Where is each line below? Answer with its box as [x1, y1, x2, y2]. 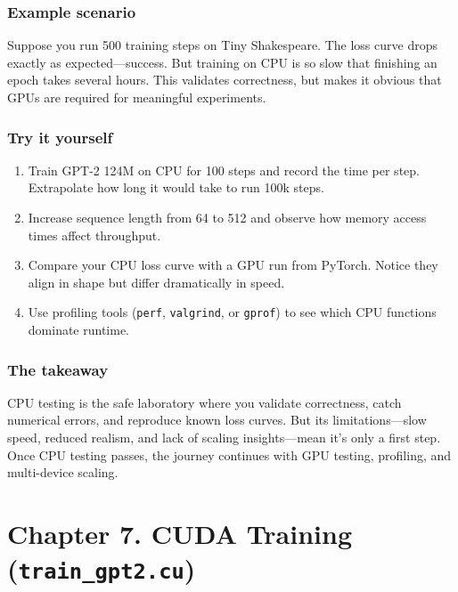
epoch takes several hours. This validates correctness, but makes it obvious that [7, 70, 442, 89]
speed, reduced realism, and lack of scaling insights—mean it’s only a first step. [7, 428, 441, 447]
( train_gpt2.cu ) [7, 550, 196, 587]
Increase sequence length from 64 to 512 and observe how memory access [28, 208, 427, 226]
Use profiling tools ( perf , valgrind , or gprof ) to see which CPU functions [28, 303, 437, 321]
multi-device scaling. [7, 463, 119, 482]
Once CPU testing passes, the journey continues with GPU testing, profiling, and [7, 445, 452, 464]
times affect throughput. [28, 225, 161, 244]
